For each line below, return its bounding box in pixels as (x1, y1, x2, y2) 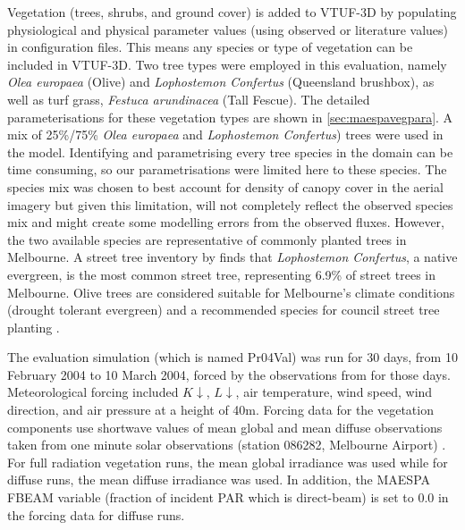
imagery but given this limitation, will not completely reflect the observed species (7, 195, 453, 214)
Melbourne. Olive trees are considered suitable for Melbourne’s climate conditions (7, 282, 455, 301)
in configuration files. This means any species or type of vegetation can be (7, 38, 413, 56)
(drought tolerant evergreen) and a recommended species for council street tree (7, 300, 440, 319)
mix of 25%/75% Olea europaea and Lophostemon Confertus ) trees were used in (7, 125, 444, 144)
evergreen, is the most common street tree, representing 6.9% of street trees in (7, 265, 436, 283)
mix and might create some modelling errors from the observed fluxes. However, (7, 213, 444, 231)
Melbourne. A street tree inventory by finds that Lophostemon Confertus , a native (7, 248, 458, 266)
